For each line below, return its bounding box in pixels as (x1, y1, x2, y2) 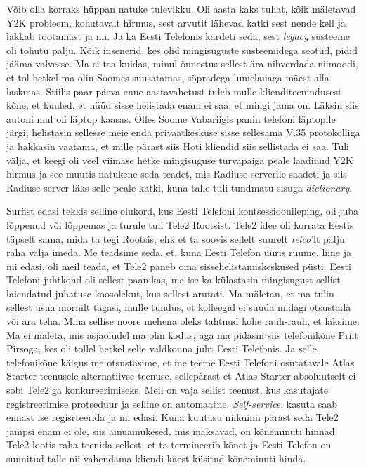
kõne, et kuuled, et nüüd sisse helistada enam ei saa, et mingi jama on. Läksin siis (6, 98, 359, 112)
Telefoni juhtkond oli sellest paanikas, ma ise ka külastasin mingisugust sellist (6, 272, 341, 287)
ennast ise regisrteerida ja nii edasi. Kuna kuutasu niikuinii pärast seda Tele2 (6, 410, 339, 424)
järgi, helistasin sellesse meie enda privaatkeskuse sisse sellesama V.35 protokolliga (6, 125, 360, 140)
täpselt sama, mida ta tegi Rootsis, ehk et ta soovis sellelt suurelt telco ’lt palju (6, 231, 345, 246)
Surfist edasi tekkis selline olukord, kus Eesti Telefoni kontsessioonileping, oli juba (6, 203, 359, 218)
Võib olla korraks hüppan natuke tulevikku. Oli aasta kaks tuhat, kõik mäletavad (6, 1, 356, 15)
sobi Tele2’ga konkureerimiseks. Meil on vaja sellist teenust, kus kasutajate (6, 382, 329, 397)
